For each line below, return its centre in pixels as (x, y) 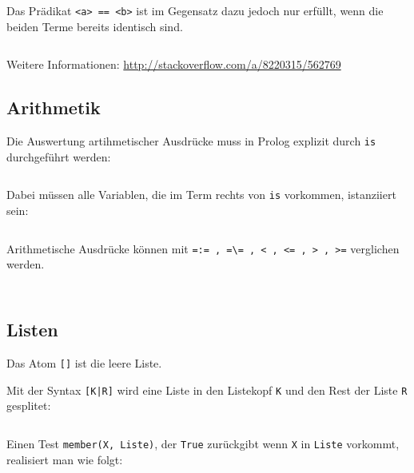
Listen (32, 330)
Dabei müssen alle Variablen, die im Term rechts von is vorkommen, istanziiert (201, 195)
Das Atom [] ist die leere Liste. (84, 363)
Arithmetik (54, 107)
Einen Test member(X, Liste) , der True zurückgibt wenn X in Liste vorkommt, (203, 443)
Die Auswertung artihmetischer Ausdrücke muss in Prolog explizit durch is (191, 141)
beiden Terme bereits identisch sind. (95, 26)
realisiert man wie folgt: (65, 459)
